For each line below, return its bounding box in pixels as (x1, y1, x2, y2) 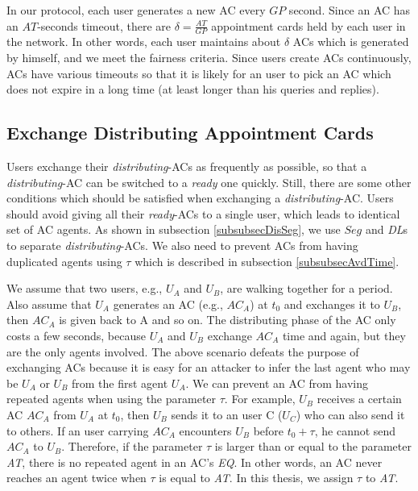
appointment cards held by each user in (211, 17, 406, 34)
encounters (179, 422, 232, 439)
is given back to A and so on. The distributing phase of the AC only (59, 311, 396, 328)
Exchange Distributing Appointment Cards (6, 120, 374, 145)
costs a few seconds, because (6, 327, 146, 343)
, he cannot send (314, 422, 396, 439)
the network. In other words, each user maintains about (6, 33, 281, 50)
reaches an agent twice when (6, 469, 147, 486)
